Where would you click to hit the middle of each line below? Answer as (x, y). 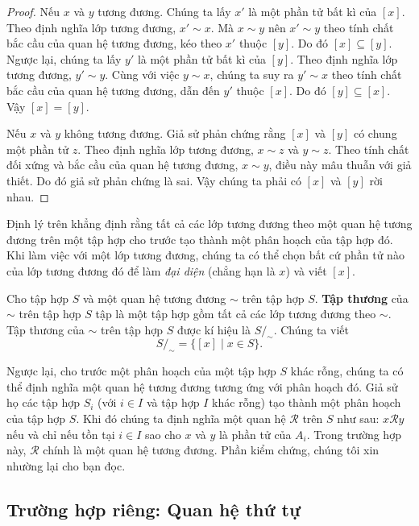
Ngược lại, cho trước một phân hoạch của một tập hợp (141, 371)
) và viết (306, 270)
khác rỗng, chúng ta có (347, 371)
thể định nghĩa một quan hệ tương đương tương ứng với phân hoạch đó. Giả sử (202, 386)
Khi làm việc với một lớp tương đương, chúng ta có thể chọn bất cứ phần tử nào (205, 255)
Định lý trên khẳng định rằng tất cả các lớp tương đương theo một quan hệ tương (209, 224)
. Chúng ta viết (311, 329)
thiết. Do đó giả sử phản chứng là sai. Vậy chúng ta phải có (154, 180)
